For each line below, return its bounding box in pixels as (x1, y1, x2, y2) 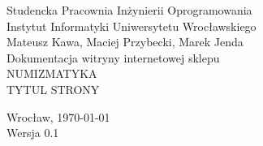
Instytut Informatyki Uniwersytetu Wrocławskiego (6, 17, 257, 34)
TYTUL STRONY (6, 80, 100, 97)
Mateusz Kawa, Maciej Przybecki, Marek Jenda (6, 33, 244, 50)
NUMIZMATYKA (6, 65, 97, 82)
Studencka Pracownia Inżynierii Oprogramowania (6, 2, 252, 18)
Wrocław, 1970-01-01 (6, 108, 110, 125)
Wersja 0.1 (6, 124, 59, 141)
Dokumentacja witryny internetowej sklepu (6, 49, 220, 66)
